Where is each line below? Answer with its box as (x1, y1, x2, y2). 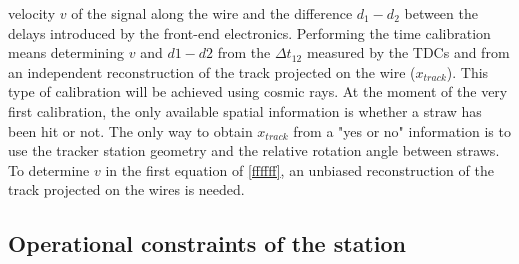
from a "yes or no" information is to (293, 120, 511, 141)
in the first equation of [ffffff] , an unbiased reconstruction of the (105, 159, 494, 180)
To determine (8, 159, 90, 180)
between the (404, 3, 478, 23)
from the (217, 42, 271, 63)
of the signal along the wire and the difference (71, 3, 353, 23)
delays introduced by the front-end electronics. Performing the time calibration (8, 22, 491, 43)
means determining (8, 42, 125, 63)
